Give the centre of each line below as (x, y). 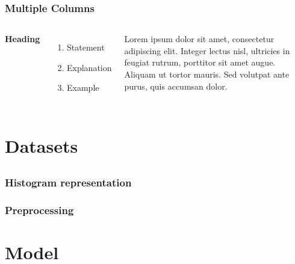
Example (83, 87)
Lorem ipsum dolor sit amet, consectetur (199, 39)
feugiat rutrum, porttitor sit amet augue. (200, 62)
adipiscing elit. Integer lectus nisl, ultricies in (207, 50)
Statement (86, 47)
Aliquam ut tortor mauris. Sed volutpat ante (207, 74)
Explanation (89, 67)
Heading (23, 39)
